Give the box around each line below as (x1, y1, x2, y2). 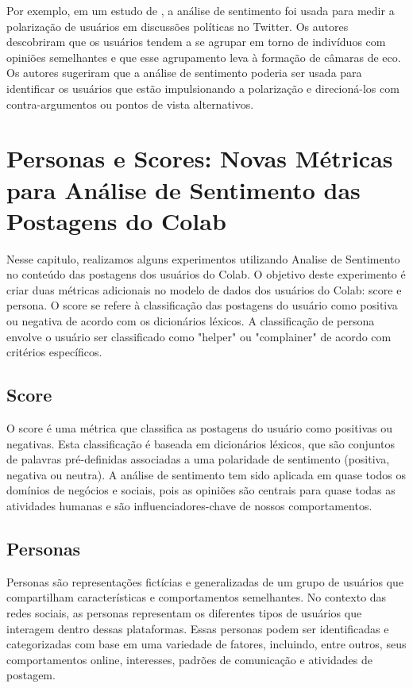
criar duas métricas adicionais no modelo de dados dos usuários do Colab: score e (6, 281, 402, 298)
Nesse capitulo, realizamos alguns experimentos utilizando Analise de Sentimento (6, 250, 400, 267)
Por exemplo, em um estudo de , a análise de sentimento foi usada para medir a (6, 2, 395, 18)
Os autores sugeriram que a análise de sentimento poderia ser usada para (6, 64, 362, 81)
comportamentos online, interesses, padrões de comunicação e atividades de (6, 651, 372, 667)
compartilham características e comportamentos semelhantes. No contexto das (6, 589, 387, 605)
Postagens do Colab (6, 204, 226, 236)
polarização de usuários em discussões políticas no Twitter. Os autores (6, 17, 349, 34)
